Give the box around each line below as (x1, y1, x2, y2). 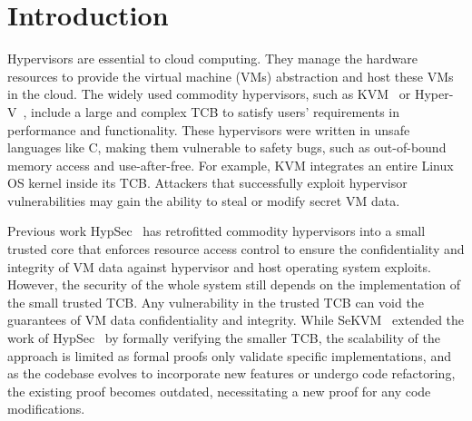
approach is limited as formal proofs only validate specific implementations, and (7, 346, 451, 365)
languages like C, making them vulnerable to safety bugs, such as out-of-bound (7, 138, 447, 157)
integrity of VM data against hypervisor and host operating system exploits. (7, 257, 431, 276)
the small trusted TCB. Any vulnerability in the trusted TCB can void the (7, 292, 424, 311)
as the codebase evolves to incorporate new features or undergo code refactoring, (7, 364, 456, 383)
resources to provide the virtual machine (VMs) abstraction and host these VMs (7, 66, 454, 85)
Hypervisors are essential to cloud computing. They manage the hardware (7, 49, 418, 68)
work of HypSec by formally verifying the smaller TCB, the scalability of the (7, 328, 440, 348)
